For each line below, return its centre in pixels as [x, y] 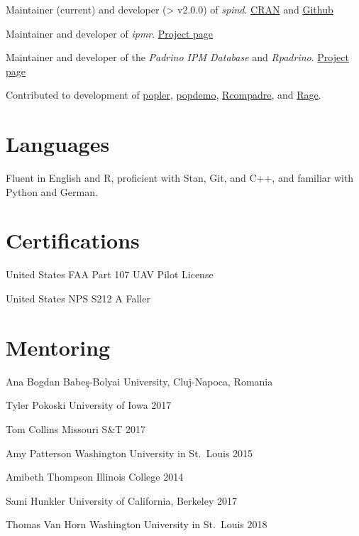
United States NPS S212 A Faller [78, 298]
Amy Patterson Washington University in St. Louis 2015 [129, 453]
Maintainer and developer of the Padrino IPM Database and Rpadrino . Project [177, 57]
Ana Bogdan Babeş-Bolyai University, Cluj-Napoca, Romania [139, 381]
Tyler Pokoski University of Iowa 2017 [89, 405]
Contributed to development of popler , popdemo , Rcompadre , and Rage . [164, 95]
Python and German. [52, 191]
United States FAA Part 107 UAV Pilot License [110, 274]
